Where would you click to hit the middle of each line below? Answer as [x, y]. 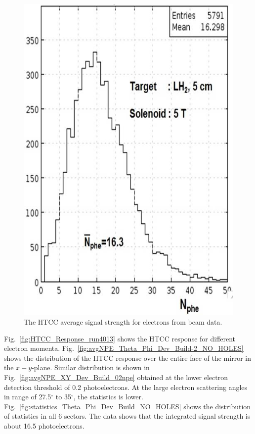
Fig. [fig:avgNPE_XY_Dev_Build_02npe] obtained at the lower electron [116, 377]
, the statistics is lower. [108, 397]
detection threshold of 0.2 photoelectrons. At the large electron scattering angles [126, 387]
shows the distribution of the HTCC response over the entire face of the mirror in [127, 358]
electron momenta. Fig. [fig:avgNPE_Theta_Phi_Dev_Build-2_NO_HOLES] [124, 348]
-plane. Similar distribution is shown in [91, 367]
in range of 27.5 [28, 397]
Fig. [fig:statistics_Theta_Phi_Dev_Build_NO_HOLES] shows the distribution [127, 406]
